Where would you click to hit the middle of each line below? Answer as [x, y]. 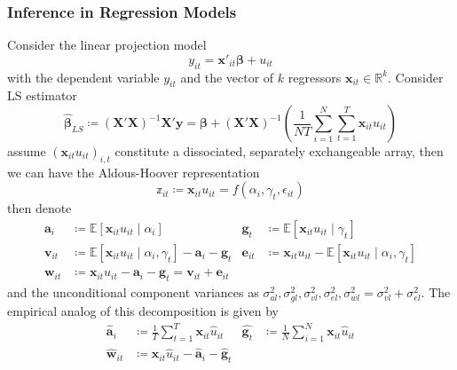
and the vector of [227, 77]
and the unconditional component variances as [133, 291]
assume [27, 151]
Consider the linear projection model [107, 45]
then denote [39, 208]
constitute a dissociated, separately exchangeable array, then [279, 151]
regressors [315, 77]
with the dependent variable [83, 77]
